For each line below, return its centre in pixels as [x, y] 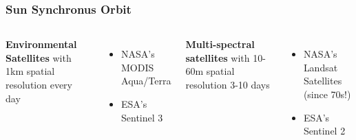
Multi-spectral [220, 44]
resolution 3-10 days [228, 84]
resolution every [39, 84]
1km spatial [30, 71]
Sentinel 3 [142, 117]
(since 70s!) [327, 94]
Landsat [321, 67]
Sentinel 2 [324, 131]
